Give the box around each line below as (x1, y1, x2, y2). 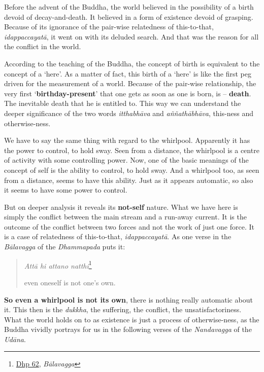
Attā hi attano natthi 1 (24, 258, 92, 271)
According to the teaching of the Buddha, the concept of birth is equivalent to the (4, 58, 260, 68)
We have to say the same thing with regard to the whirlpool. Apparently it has (4, 135, 250, 145)
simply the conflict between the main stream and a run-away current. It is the (4, 211, 247, 222)
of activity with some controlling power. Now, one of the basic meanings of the (4, 155, 249, 165)
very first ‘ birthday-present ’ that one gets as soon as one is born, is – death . (4, 88, 251, 98)
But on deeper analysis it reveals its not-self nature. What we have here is (4, 201, 238, 212)
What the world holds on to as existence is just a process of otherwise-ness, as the (4, 314, 259, 324)
